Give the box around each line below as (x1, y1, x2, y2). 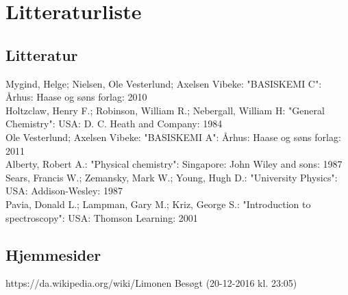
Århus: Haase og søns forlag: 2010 (5, 90, 147, 104)
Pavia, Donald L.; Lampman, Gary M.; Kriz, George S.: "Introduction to (5, 196, 311, 211)
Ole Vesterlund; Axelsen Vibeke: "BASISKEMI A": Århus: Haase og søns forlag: (5, 129, 341, 144)
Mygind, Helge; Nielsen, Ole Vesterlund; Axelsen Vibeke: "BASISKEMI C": (5, 76, 322, 90)
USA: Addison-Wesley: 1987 (5, 183, 123, 198)
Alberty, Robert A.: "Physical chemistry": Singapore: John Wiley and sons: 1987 (5, 157, 343, 171)
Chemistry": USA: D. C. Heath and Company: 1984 (5, 116, 223, 131)
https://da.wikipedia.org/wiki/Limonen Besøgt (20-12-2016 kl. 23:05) (5, 276, 297, 290)
